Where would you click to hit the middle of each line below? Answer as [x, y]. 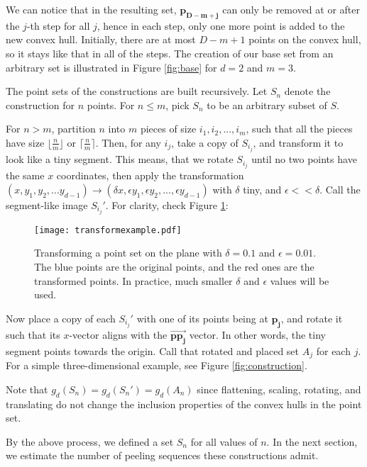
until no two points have [304, 159]
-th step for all [58, 25]
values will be [300, 280]
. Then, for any [128, 142]
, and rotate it [312, 318]
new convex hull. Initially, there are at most [101, 39]
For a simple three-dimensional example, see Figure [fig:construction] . [157, 365]
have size [25, 142]
